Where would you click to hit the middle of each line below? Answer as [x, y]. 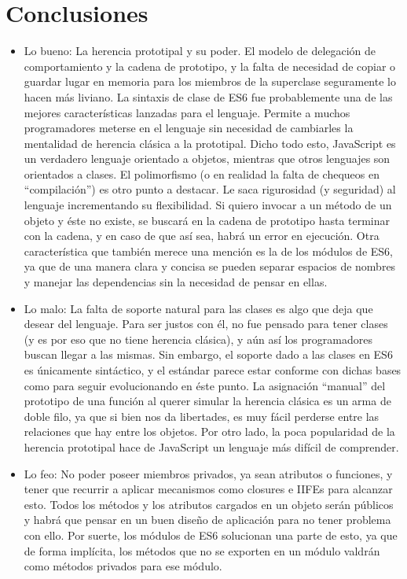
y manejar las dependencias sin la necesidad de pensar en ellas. [176, 282]
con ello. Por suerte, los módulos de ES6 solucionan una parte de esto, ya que [211, 535]
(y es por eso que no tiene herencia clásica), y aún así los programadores [198, 339]
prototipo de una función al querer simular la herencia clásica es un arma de [207, 401]
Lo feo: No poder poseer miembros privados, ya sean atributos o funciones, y [208, 473]
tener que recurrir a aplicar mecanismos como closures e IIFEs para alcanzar [208, 489]
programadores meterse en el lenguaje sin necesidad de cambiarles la [189, 128]
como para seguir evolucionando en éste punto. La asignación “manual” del [205, 385]
